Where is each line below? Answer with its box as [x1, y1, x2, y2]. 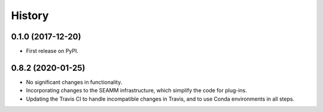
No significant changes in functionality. [26, 78, 123, 86]
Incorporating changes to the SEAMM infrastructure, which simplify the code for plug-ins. [26, 87, 248, 94]
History [11, 9, 49, 22]
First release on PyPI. [26, 48, 79, 55]
